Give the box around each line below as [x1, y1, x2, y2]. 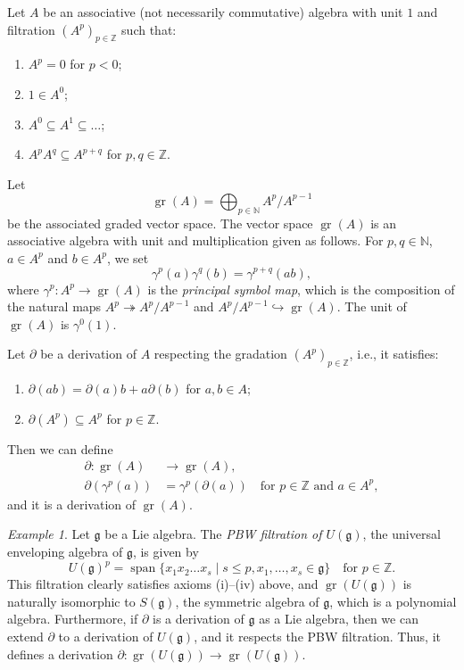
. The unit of [336, 297, 407, 316]
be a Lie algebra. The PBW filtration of [104, 525, 322, 543]
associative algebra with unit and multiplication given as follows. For [7, 231, 384, 250]
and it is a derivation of [7, 494, 137, 513]
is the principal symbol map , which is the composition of [147, 279, 455, 298]
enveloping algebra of [7, 542, 123, 561]
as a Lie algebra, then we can [259, 609, 418, 628]
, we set [106, 248, 149, 267]
